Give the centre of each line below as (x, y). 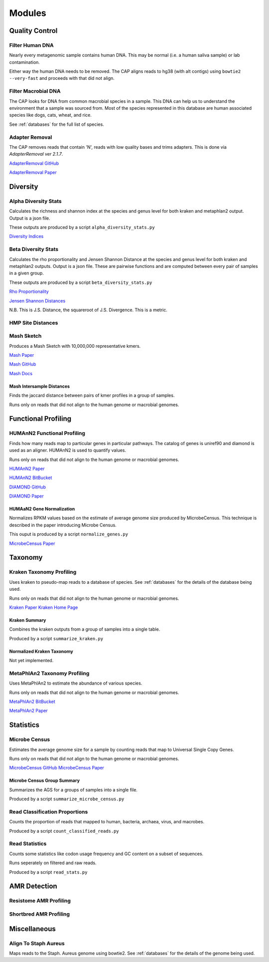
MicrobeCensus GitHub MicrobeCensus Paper (57, 768)
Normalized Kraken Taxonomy (41, 651)
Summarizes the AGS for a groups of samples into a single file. (73, 790)
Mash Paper (22, 355)
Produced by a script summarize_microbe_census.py (67, 799)
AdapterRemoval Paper (33, 173)
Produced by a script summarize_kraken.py (56, 638)
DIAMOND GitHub (28, 487)
